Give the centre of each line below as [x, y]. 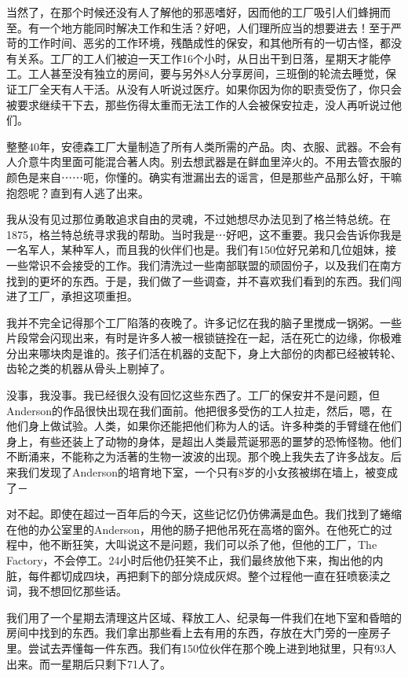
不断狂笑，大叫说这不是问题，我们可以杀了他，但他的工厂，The [213, 545]
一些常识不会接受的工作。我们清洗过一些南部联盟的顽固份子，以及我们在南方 [204, 265]
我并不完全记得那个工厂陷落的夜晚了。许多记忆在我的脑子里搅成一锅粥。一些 [204, 322]
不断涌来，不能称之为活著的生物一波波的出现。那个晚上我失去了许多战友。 [199, 456]
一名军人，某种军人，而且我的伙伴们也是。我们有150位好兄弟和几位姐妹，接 [201, 250]
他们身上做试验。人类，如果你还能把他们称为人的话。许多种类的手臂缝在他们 [204, 426]
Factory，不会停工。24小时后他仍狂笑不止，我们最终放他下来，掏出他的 [189, 560]
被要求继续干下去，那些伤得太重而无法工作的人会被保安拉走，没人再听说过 [199, 104]
